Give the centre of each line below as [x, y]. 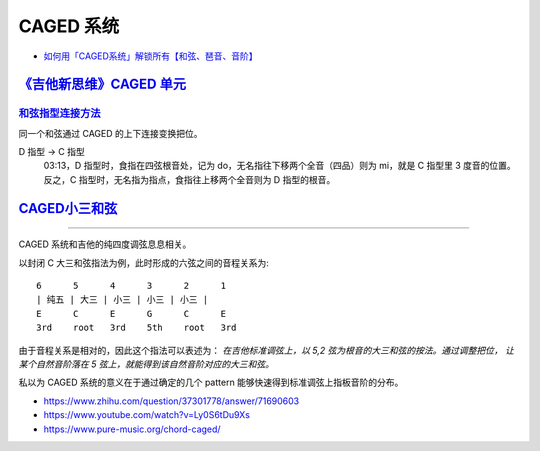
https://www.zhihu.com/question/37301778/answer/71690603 [171, 401]
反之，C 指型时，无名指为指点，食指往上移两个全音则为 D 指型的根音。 [189, 179]
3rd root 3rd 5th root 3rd [136, 328]
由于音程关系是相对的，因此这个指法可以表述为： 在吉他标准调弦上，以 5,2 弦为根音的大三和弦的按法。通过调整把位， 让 [266, 350]
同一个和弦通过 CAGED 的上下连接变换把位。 [110, 133]
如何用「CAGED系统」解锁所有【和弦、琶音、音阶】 [151, 56]
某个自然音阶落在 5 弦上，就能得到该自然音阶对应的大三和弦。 [146, 364]
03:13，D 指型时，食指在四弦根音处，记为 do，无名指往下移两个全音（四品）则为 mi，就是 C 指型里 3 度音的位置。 [280, 166]
